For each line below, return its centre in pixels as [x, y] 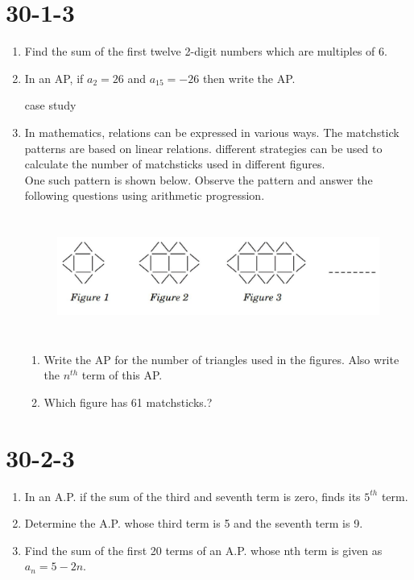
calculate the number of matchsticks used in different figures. [175, 164]
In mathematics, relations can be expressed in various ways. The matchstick [212, 132]
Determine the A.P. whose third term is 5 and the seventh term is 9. [194, 523]
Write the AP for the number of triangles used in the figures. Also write [221, 359]
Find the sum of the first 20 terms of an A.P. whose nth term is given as [203, 550]
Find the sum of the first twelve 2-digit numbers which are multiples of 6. [206, 51]
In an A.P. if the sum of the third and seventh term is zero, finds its [193, 496]
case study [50, 105]
